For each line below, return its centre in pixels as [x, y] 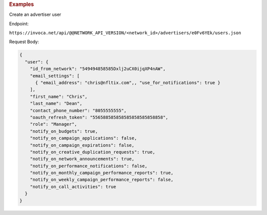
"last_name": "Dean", [56, 104]
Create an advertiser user [35, 14]
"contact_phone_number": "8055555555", [78, 110]
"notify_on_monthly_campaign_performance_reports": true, [102, 173]
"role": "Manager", [54, 124]
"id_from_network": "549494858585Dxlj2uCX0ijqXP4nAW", [98, 69]
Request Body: [24, 42]
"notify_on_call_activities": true [73, 187]
